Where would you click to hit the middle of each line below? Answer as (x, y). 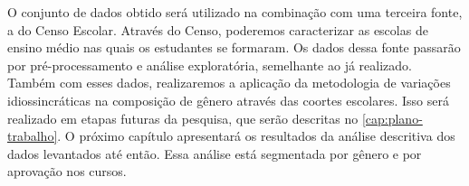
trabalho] (33, 136)
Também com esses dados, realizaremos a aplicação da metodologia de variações (229, 83)
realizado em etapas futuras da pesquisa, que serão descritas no (183, 118)
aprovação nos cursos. (67, 171)
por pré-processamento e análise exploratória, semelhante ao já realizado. (210, 65)
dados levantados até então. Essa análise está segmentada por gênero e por (215, 153)
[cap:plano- (392, 118)
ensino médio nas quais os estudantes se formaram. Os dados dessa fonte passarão (234, 47)
